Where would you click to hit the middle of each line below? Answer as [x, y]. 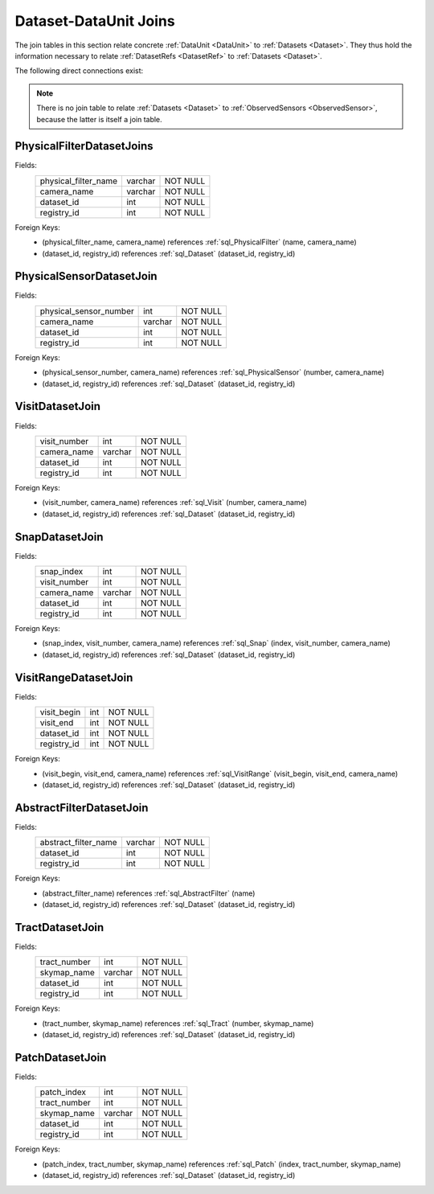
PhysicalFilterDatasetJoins [84, 146]
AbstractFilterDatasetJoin [82, 808]
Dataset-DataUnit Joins [95, 21]
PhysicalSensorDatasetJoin [86, 276]
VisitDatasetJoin [57, 406]
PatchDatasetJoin [61, 1057]
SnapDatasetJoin [59, 537]
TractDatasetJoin [59, 927]
